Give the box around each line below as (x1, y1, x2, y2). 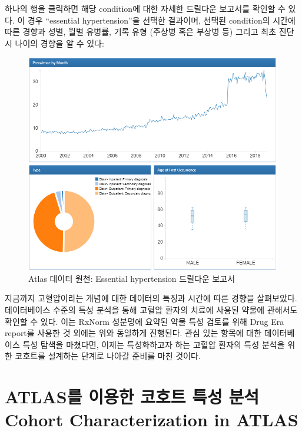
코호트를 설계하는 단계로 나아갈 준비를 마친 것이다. (15, 350, 201, 362)
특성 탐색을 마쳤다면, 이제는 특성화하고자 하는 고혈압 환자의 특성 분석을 (22, 338, 285, 350)
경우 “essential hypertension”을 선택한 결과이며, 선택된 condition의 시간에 (27, 14, 296, 26)
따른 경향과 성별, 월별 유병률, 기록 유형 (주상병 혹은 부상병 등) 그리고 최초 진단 (5, 25, 294, 38)
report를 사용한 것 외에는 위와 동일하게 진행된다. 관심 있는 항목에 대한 (5, 327, 262, 339)
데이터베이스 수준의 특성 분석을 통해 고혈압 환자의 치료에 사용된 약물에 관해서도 (5, 303, 298, 315)
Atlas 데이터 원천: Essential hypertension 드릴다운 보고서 (28, 272, 235, 284)
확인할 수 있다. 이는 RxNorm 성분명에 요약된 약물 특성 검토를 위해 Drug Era (5, 315, 284, 327)
